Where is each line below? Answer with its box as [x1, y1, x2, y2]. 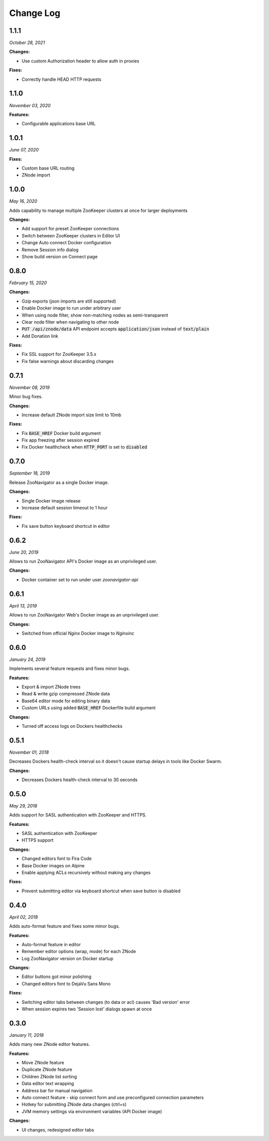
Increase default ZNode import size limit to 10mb [21, 412, 122, 418]
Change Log [9, 7, 61, 18]
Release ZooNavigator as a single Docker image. [9, 479, 109, 486]
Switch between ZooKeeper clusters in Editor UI [21, 232, 120, 239]
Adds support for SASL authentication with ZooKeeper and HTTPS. [9, 812, 147, 818]
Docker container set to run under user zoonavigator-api [21, 576, 138, 583]
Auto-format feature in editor [21, 941, 81, 947]
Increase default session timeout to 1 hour [21, 504, 108, 510]
